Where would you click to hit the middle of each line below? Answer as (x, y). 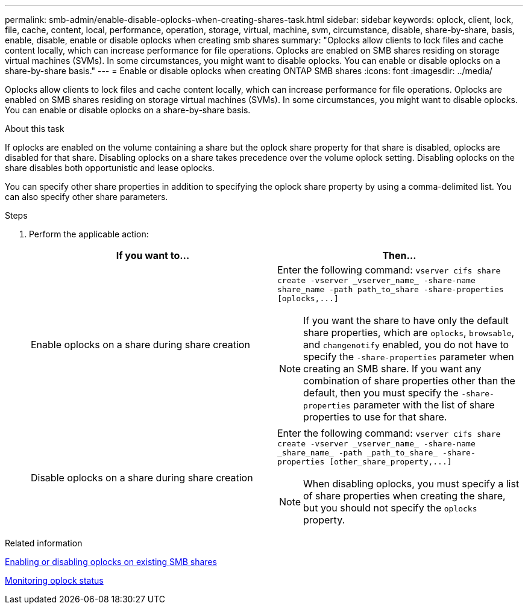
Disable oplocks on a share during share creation (142, 477)
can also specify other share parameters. (86, 197)
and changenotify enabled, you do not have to (406, 345)
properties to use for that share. (375, 417)
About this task (35, 129)
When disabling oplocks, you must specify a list (411, 484)
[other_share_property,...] (391, 462)
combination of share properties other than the (409, 381)
